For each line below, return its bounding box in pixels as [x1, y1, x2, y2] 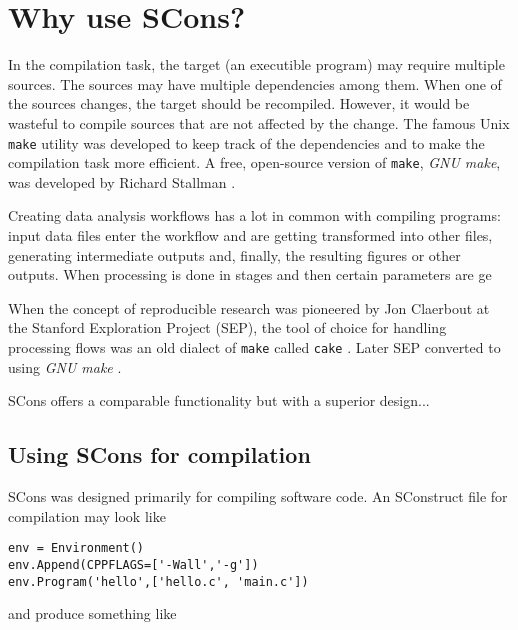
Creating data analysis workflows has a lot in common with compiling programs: [8, 205, 501, 226]
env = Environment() [8, 541, 145, 556]
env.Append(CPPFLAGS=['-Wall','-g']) [8, 557, 259, 572]
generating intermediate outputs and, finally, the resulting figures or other [8, 244, 461, 265]
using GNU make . [8, 356, 122, 377]
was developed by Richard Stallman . [8, 171, 236, 192]
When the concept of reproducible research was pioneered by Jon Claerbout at [8, 297, 490, 318]
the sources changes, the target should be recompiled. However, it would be [8, 93, 470, 114]
